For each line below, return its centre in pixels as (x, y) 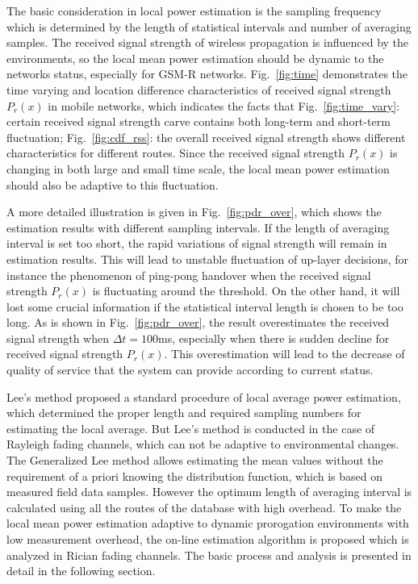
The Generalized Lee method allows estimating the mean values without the (195, 460)
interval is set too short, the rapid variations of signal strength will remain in (197, 243)
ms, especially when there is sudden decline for (274, 338)
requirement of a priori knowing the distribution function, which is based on (194, 476)
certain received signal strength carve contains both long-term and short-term (199, 121)
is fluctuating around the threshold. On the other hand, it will (246, 291)
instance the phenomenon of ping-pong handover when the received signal (189, 275)
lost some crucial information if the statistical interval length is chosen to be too (205, 306)
